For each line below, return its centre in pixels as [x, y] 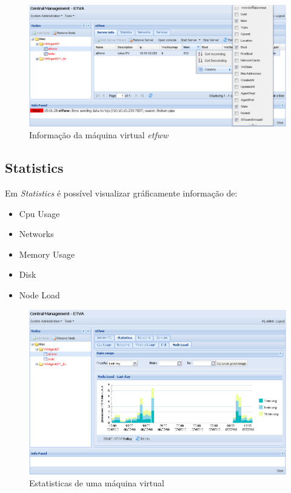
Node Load [39, 295]
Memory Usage [47, 254]
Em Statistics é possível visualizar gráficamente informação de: [121, 193]
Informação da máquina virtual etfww [99, 135]
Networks [36, 234]
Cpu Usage [39, 213]
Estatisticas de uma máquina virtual [97, 483]
